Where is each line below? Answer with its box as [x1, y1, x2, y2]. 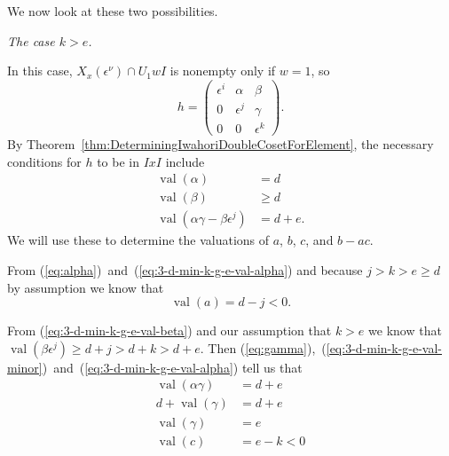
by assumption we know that [7, 278, 164, 296]
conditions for [7, 152, 82, 170]
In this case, [7, 61, 73, 80]
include [165, 152, 205, 170]
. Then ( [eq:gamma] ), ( [200, 338, 327, 357]
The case [7, 31, 55, 50]
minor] [7, 358, 43, 376]
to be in [97, 152, 139, 170]
